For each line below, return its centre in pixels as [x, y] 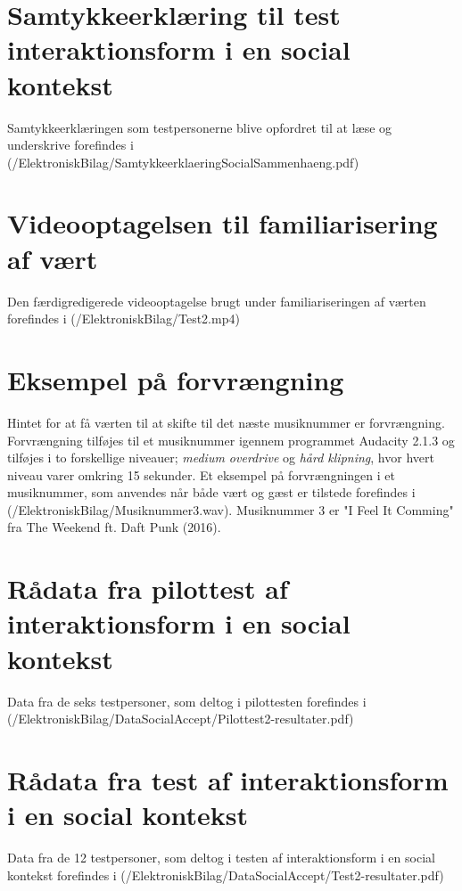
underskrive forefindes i [70, 145]
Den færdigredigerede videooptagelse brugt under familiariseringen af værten [217, 301]
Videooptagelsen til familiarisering [223, 223]
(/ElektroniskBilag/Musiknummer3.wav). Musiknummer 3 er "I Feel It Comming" [231, 509]
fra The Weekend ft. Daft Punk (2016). [114, 527]
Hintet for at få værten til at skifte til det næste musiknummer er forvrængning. [226, 422]
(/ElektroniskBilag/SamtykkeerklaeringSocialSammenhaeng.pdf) [183, 162]
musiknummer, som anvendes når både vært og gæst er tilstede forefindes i [211, 492]
